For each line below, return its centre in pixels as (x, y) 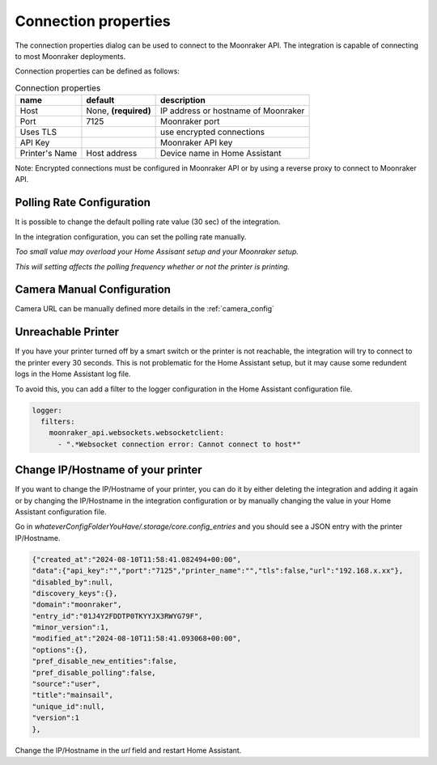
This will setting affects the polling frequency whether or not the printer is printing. (153, 266)
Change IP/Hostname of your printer (108, 470)
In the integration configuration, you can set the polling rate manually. (131, 237)
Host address (112, 154)
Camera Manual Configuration (93, 290)
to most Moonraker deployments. (70, 56)
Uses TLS (38, 132)
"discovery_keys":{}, (75, 593)
